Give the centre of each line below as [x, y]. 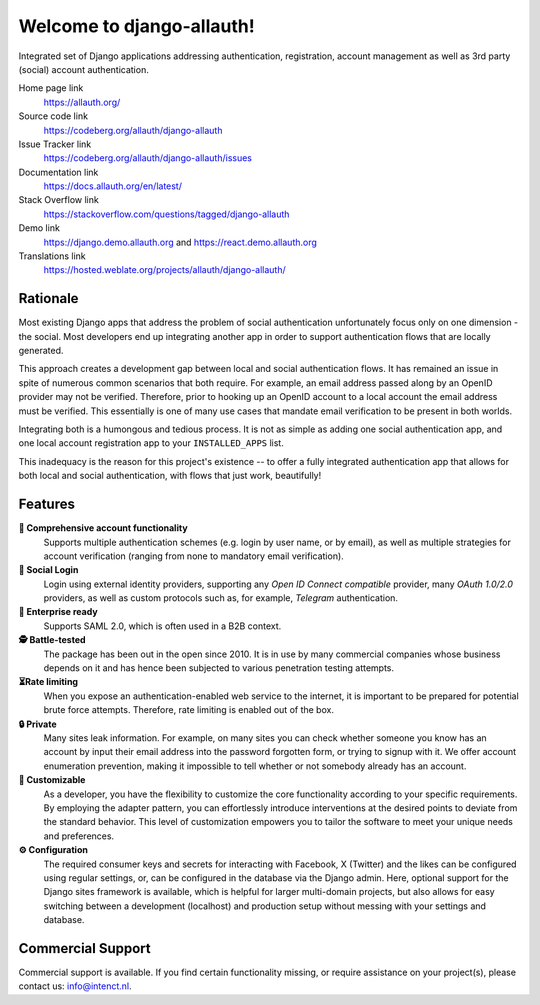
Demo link [39, 228]
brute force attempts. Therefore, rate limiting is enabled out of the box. [189, 710]
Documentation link [58, 172]
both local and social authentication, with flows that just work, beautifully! [170, 476]
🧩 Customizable [52, 780]
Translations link [52, 256]
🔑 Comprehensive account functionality [103, 528]
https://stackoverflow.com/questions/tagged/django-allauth [166, 214]
